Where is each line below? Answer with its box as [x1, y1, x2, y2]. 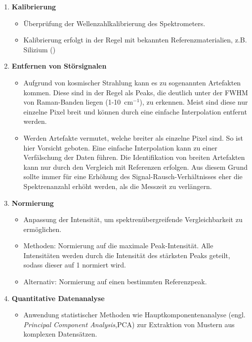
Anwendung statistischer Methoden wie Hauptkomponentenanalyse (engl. [23, 309, 246, 320]
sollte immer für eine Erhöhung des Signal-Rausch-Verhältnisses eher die [23, 171, 243, 182]
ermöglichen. [23, 224, 62, 234]
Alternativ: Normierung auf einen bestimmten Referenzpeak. [23, 276, 207, 287]
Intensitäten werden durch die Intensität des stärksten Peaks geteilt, [23, 250, 230, 260]
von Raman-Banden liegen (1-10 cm [23, 97, 133, 107]
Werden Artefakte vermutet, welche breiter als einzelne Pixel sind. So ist [23, 132, 243, 143]
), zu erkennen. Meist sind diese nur [139, 97, 248, 107]
